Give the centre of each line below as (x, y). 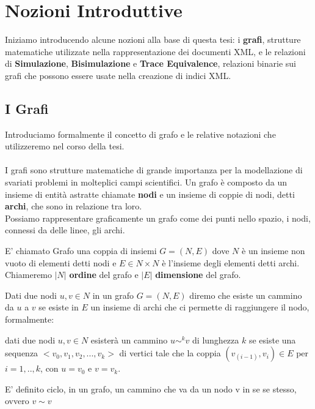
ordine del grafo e (104, 275)
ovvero (17, 401)
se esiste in (59, 307)
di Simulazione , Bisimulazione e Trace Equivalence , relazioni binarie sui (150, 63)
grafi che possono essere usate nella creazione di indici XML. (118, 75)
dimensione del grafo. (198, 275)
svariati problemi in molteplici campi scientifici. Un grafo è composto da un (146, 182)
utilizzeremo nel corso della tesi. (65, 146)
